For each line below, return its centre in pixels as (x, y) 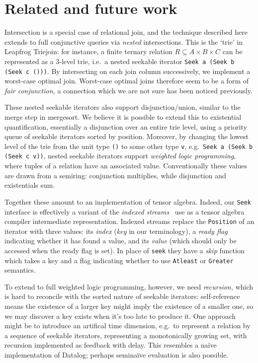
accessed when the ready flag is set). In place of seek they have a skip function (125, 250)
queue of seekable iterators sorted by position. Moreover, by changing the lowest (127, 136)
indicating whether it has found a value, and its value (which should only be (121, 241)
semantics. (20, 270)
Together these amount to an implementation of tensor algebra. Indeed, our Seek (128, 201)
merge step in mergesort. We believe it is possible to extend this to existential (123, 117)
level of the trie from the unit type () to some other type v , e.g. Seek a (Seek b (129, 146)
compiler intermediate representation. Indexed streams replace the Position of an (129, 221)
